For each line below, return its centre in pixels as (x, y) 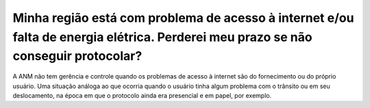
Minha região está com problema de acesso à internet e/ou (183, 18)
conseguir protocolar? (77, 56)
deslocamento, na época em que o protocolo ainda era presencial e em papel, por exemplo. (142, 95)
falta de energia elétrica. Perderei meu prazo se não (162, 37)
